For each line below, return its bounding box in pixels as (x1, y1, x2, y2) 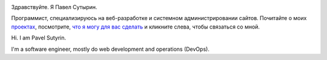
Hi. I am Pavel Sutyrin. (11, 34, 67, 42)
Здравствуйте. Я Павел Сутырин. (11, 4, 97, 10)
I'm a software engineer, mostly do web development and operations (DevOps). (11, 45, 210, 53)
